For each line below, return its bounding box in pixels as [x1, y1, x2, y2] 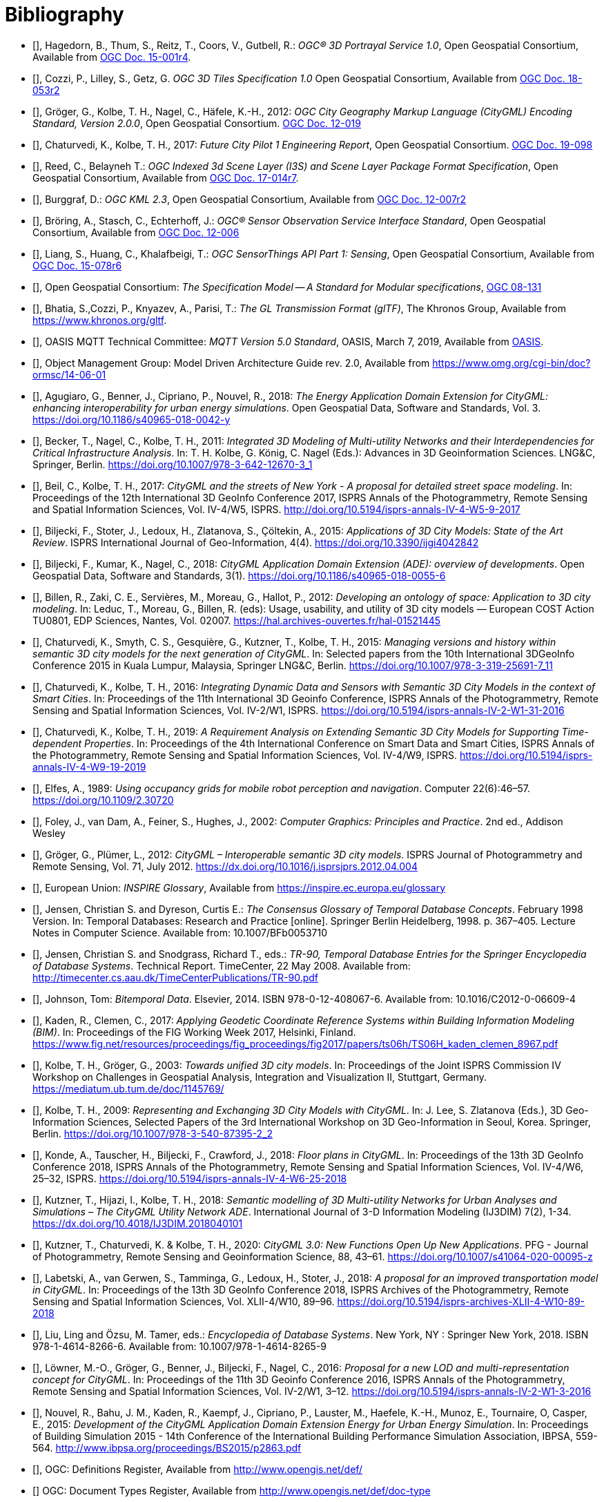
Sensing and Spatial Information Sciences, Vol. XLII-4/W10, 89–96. [32, 1295, 335, 1307]
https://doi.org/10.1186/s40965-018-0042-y [32, 413, 231, 425]
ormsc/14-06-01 [32, 368, 106, 381]
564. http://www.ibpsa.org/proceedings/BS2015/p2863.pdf [32, 1441, 302, 1454]
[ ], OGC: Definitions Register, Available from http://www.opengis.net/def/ [32, 1463, 363, 1475]
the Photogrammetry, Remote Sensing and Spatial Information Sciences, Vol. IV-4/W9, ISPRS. [32, 749, 458, 761]
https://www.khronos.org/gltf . [32, 314, 167, 326]
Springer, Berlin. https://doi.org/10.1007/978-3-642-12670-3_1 [32, 458, 313, 470]
